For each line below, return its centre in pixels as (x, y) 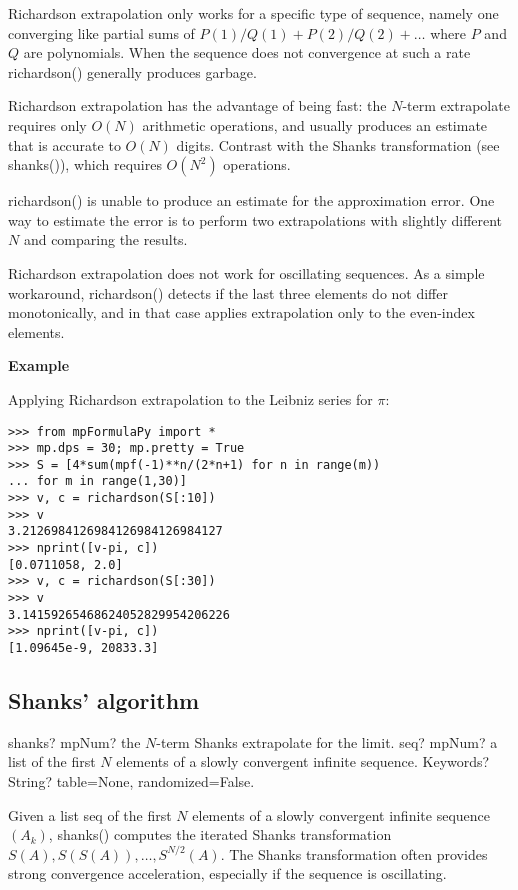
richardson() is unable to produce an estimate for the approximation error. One (251, 200)
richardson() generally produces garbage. (132, 71)
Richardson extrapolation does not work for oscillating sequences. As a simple (246, 272)
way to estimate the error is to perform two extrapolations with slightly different (255, 219)
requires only (47, 124)
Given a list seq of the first (90, 814)
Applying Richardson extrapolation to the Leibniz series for (190, 398)
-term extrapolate (456, 105)
